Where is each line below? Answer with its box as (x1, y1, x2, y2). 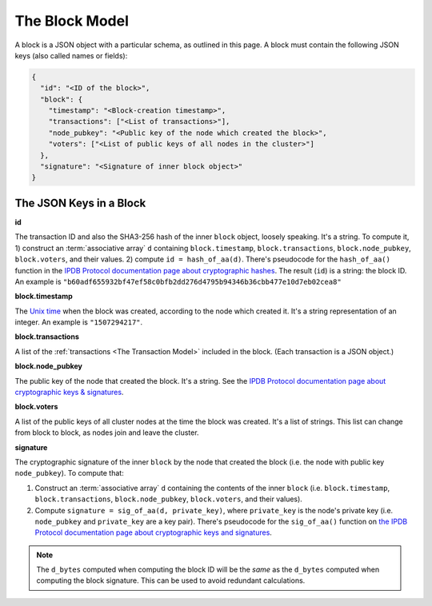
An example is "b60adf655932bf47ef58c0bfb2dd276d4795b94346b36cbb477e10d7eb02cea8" (14, 277, 342, 286)
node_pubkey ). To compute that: (14, 468, 124, 478)
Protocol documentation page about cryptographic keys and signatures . (34, 528, 272, 537)
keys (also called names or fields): (14, 50, 128, 60)
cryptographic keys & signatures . (14, 388, 124, 397)
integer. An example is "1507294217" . (14, 317, 143, 327)
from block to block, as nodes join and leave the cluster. (14, 428, 199, 437)
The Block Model (14, 12, 130, 30)
